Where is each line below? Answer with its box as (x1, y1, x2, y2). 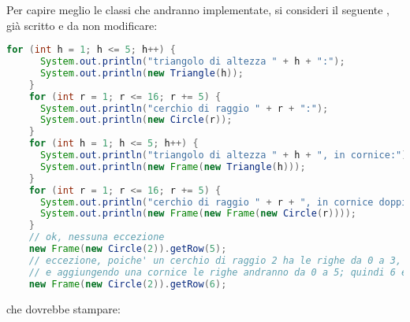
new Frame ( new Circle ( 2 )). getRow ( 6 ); (28, 278, 227, 290)
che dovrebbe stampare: (6, 300, 121, 316)
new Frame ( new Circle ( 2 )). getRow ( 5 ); (28, 243, 227, 255)
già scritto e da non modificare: (6, 17, 158, 33)
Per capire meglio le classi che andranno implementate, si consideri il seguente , (6, 2, 390, 17)
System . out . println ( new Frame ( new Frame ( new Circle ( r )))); (39, 208, 357, 220)
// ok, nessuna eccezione (28, 231, 165, 243)
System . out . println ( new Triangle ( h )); (39, 67, 244, 79)
